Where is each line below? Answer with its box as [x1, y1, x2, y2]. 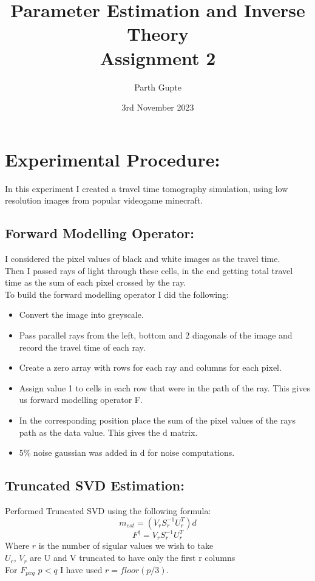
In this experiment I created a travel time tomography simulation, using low [5, 182, 288, 194]
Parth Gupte [134, 80, 181, 93]
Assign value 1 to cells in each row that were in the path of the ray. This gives [19, 381, 310, 394]
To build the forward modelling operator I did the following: [5, 287, 229, 300]
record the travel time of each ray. [19, 340, 146, 353]
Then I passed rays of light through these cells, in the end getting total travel [5, 264, 293, 277]
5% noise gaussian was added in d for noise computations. [19, 446, 235, 459]
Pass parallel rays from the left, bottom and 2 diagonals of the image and [19, 328, 293, 341]
